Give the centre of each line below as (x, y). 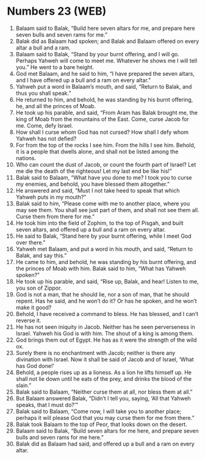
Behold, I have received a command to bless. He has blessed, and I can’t (107, 314)
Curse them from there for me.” (55, 216)
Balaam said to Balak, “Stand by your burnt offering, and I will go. (97, 54)
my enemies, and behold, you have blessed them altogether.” (92, 184)
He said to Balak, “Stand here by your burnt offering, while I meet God (103, 236)
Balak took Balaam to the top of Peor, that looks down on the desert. (102, 424)
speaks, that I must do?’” (47, 405)
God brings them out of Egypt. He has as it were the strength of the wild (106, 340)
